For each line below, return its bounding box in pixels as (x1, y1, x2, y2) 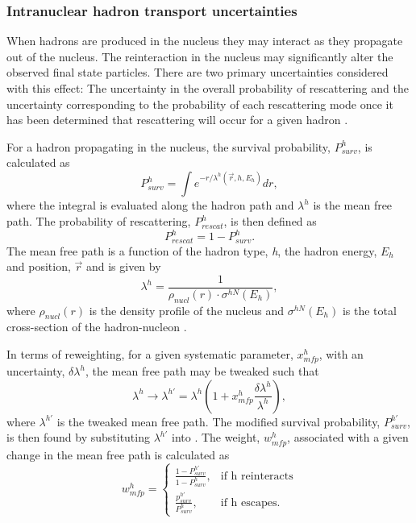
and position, (6, 258, 71, 275)
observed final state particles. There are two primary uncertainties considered (6, 64, 389, 81)
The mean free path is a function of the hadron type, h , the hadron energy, (6, 242, 377, 259)
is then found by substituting (6, 429, 150, 446)
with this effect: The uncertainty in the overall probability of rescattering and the (6, 80, 409, 96)
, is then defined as (223, 213, 317, 230)
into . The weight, (171, 429, 260, 446)
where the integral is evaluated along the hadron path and (6, 197, 294, 214)
